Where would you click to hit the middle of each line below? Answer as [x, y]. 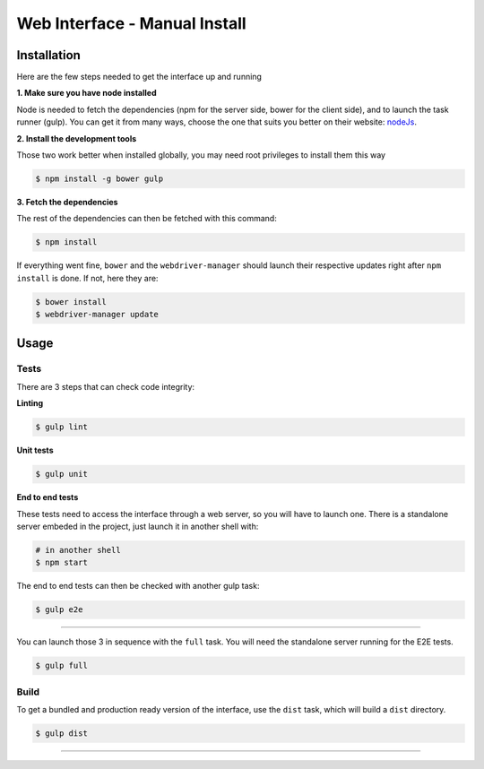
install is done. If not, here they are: [87, 278]
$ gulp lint [62, 427]
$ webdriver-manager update [97, 315]
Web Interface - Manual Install [131, 23]
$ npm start [62, 563]
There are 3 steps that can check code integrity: [106, 386]
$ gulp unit [62, 474]
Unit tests [35, 450]
